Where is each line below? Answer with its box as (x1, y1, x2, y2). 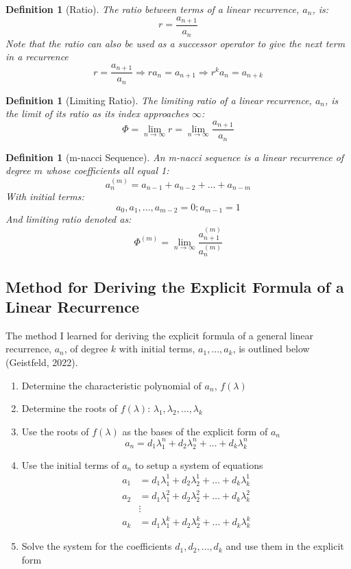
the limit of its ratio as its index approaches (5, 106, 189, 121)
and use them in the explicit (226, 539, 344, 553)
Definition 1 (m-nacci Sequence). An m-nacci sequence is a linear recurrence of (5, 149, 344, 164)
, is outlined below (232, 341, 310, 356)
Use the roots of (21, 424, 89, 438)
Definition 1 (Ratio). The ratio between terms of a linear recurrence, (5, 2, 300, 16)
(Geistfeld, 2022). (5, 354, 78, 369)
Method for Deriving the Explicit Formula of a (5, 276, 344, 297)
